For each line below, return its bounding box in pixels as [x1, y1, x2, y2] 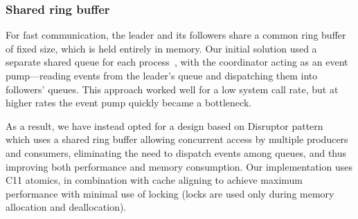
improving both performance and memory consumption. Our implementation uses [6, 159, 352, 173]
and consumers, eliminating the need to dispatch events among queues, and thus [6, 145, 347, 160]
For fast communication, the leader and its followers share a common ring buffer [6, 28, 346, 42]
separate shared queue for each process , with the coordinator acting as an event [6, 55, 348, 69]
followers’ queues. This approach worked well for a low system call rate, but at [6, 82, 339, 96]
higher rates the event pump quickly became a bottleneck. [6, 95, 252, 110]
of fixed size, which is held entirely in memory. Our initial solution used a [6, 41, 317, 55]
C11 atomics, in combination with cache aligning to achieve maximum [6, 173, 303, 187]
